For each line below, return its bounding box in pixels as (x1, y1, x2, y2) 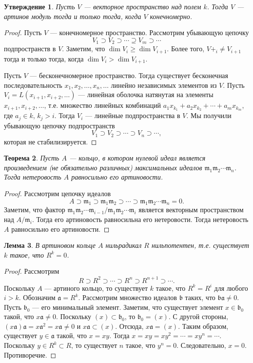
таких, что (185, 292, 215, 302)
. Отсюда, (115, 321, 144, 331)
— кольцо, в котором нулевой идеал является (69, 153, 206, 163)
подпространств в (4, 43, 56, 54)
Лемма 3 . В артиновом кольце (4, 240, 96, 250)
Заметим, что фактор (4, 204, 65, 215)
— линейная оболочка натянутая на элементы (78, 89, 214, 100)
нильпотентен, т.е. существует (151, 240, 250, 250)
